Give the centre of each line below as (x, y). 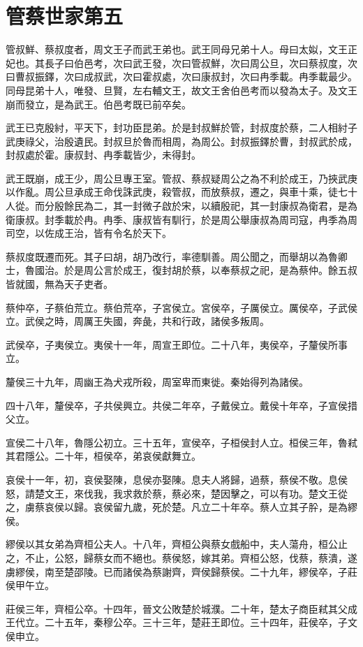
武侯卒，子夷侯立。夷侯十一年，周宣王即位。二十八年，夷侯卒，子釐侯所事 (177, 344)
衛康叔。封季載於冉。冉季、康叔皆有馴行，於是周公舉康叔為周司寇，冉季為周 (181, 219)
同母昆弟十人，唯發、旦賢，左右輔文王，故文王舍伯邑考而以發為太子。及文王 (181, 90)
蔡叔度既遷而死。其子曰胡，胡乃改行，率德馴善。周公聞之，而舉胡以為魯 (172, 256)
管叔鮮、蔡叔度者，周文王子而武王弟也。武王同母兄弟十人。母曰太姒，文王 (177, 49)
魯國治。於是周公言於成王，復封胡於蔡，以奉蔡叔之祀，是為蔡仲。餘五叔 (191, 270)
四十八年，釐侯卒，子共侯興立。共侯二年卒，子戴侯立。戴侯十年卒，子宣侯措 (181, 405)
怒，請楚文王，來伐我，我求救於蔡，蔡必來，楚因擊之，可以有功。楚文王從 (177, 493)
